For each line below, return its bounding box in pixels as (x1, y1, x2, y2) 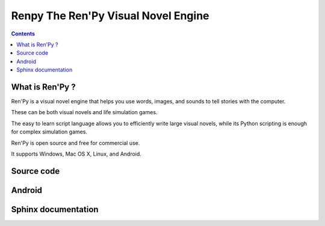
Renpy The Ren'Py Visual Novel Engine (11, 9, 210, 22)
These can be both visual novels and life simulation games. (11, 109, 158, 116)
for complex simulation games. (11, 128, 87, 135)
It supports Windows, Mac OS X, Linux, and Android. (11, 150, 141, 157)
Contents (11, 30, 36, 37)
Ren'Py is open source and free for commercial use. (11, 139, 140, 147)
